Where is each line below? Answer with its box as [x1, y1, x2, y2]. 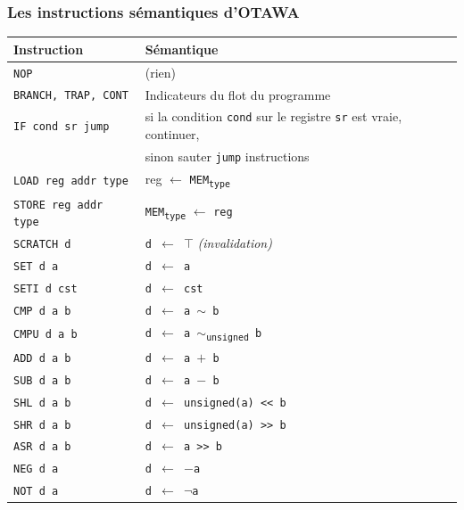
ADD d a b [13, 351, 71, 365]
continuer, [145, 125, 200, 144]
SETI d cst [13, 283, 78, 296]
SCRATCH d [13, 238, 71, 251]
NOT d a [13, 485, 59, 498]
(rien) [145, 62, 177, 81]
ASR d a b [13, 440, 71, 454]
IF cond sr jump [13, 120, 110, 134]
